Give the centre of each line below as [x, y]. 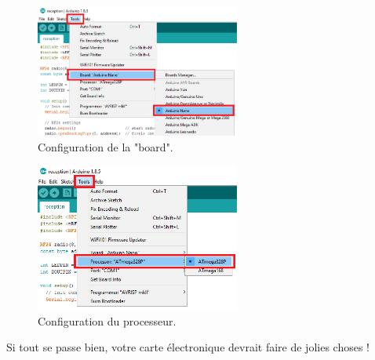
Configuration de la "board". [106, 146]
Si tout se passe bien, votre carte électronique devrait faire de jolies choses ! [188, 347]
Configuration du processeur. [107, 320]
